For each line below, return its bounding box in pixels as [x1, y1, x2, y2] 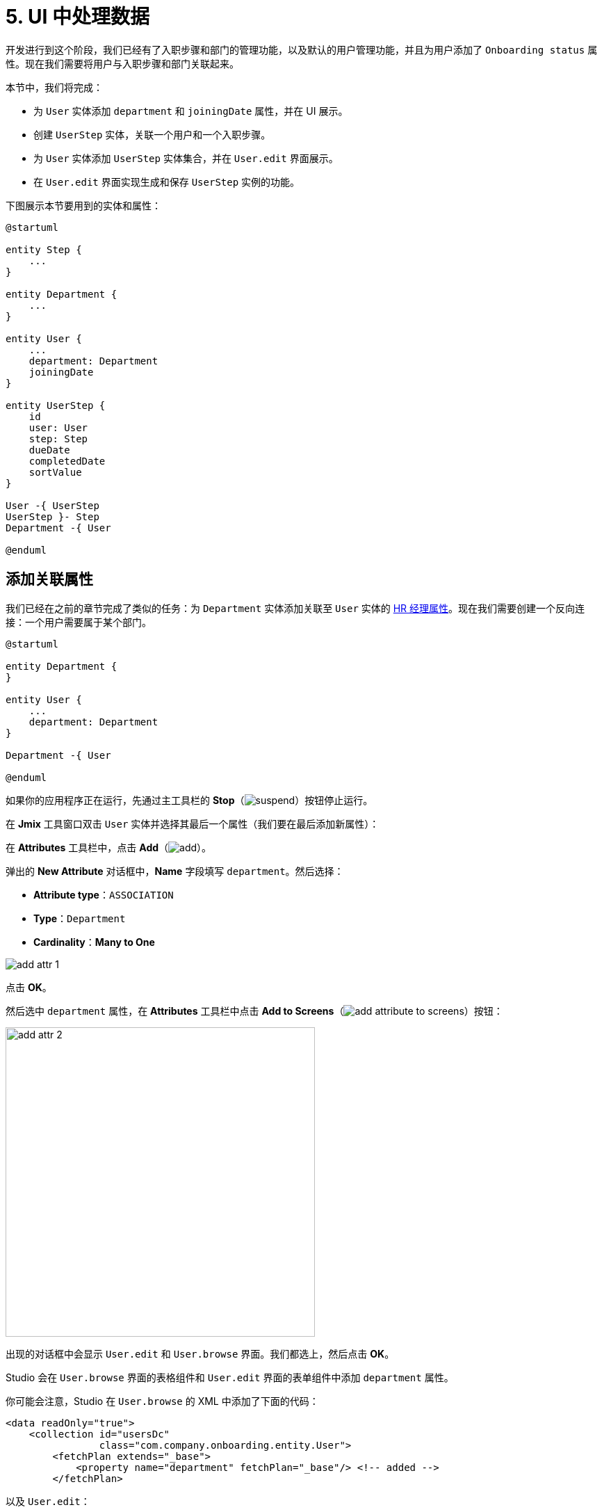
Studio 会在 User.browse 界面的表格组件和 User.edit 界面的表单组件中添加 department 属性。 [6, 1371, 454, 1383]
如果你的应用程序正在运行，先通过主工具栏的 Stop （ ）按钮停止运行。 [6, 794, 373, 806]
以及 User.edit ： [6, 1495, 90, 1507]
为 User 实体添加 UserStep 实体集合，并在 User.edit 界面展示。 [33, 152, 339, 164]
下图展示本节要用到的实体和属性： [6, 199, 161, 211]
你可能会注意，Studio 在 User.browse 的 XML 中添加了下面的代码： [6, 1394, 319, 1407]
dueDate [29, 444, 70, 456]
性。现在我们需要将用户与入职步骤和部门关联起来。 [6, 57, 239, 70]
